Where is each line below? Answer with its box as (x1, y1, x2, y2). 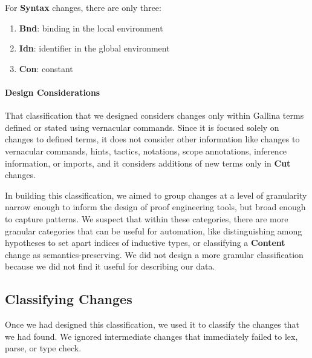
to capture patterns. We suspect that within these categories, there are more (5, 212, 288, 225)
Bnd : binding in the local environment (19, 21, 163, 34)
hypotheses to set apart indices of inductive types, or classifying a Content (5, 236, 285, 249)
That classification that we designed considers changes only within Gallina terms (5, 109, 304, 122)
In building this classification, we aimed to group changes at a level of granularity (5, 188, 307, 201)
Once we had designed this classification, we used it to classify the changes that (5, 318, 300, 331)
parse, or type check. (5, 342, 82, 354)
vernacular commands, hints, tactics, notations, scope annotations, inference (5, 144, 287, 157)
